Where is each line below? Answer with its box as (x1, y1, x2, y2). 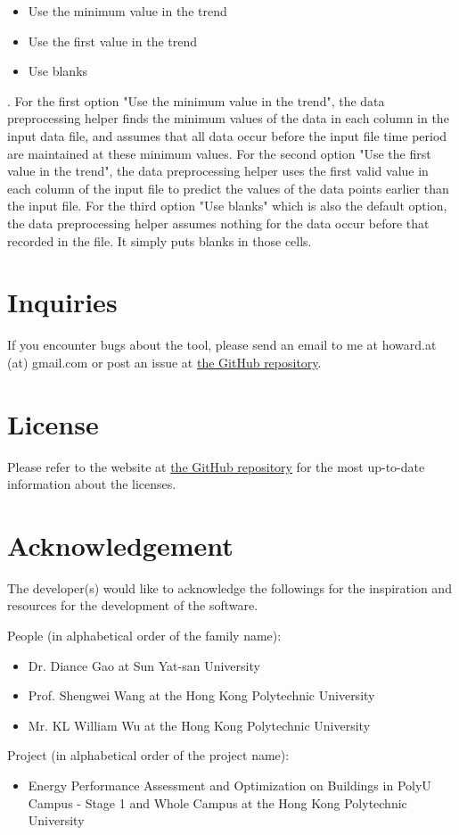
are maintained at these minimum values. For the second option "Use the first (7, 144, 431, 162)
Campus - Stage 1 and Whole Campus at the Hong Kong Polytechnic (28, 793, 407, 812)
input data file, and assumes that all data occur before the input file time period (7, 126, 447, 145)
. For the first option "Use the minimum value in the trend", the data (7, 91, 385, 110)
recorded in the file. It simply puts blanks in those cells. (7, 231, 312, 250)
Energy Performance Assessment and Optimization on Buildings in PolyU (28, 776, 431, 795)
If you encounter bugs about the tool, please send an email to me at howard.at (7, 335, 437, 354)
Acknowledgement (7, 526, 234, 563)
